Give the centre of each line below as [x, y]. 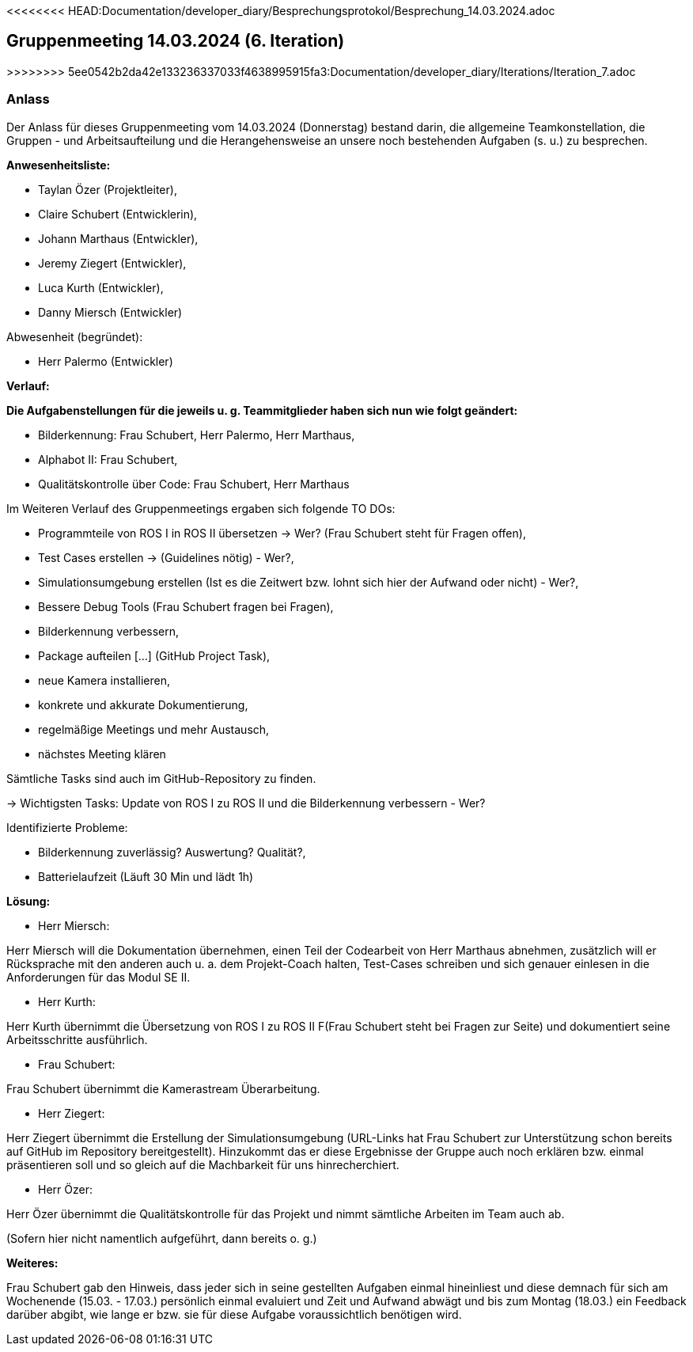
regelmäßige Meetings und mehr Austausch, [154, 729]
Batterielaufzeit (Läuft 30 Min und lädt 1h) [146, 876]
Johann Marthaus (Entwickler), [118, 238]
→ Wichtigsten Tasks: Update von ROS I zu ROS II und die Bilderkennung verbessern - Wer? [246, 803]
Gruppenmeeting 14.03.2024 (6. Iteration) [176, 41]
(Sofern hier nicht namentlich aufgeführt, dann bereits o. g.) [162, 1238]
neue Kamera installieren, [104, 680]
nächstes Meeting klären [102, 754]
